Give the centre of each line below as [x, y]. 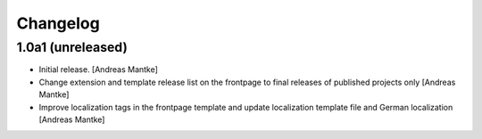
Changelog [58, 23]
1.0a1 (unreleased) [72, 47]
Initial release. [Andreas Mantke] [98, 69]
